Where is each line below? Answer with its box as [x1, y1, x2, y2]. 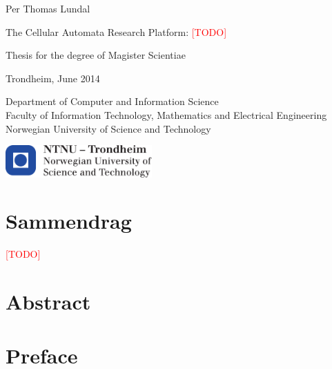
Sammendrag [6, 207, 132, 235]
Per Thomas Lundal [6, 1, 90, 15]
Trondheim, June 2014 [6, 70, 100, 85]
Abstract [6, 287, 91, 316]
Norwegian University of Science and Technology [6, 121, 211, 135]
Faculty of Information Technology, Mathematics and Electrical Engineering [6, 107, 327, 122]
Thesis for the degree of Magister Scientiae [6, 48, 186, 62]
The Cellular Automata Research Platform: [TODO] [6, 24, 227, 39]
